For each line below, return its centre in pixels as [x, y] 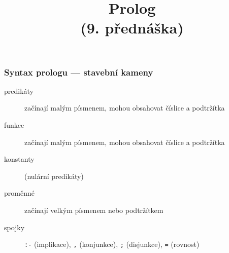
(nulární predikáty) [54, 176]
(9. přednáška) [132, 28]
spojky [14, 227]
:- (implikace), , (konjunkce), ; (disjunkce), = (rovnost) [112, 244]
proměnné [19, 193]
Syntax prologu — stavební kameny [79, 72]
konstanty [19, 159]
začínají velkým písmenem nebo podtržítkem [94, 210]
